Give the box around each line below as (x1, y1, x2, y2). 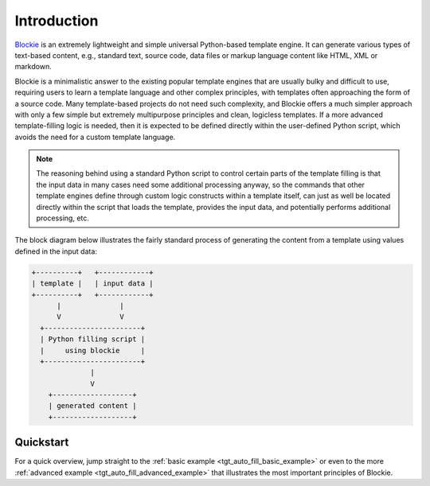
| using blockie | (40, 346, 146, 355)
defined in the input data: (14, 247, 97, 256)
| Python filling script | (40, 335, 146, 344)
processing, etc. (36, 213, 89, 223)
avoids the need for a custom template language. (14, 132, 176, 142)
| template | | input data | (31, 279, 154, 288)
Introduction (14, 12, 99, 29)
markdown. (14, 62, 52, 72)
